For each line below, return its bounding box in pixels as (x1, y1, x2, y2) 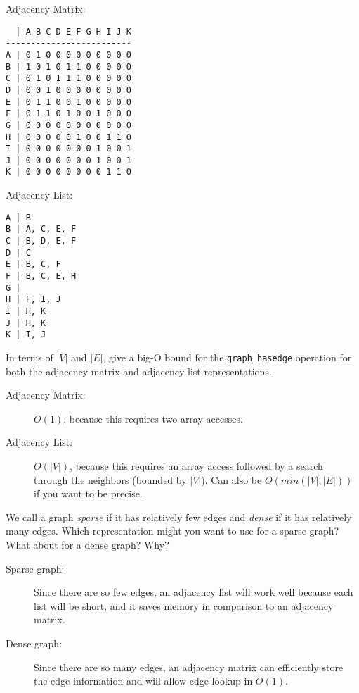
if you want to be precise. (34, 486, 143, 501)
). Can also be (201, 472, 262, 487)
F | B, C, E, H (6, 271, 77, 281)
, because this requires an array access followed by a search (70, 458, 323, 473)
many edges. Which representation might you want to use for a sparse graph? (6, 523, 339, 538)
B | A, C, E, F (6, 224, 77, 235)
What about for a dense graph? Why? (6, 537, 169, 551)
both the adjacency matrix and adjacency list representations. (6, 363, 272, 378)
